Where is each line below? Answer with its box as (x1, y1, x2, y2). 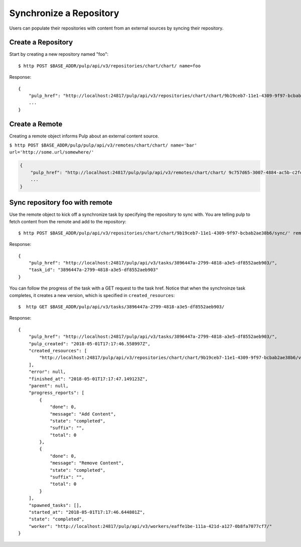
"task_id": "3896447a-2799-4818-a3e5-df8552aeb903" (28, 267, 159, 273)
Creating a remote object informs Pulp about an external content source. (9, 133, 159, 139)
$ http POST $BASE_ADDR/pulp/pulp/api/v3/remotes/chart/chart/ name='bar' (9, 143, 198, 148)
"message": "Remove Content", (50, 460, 124, 466)
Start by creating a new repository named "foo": (9, 51, 109, 57)
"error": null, (28, 369, 66, 375)
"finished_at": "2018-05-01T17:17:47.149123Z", (28, 376, 148, 381)
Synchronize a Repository (9, 8, 119, 19)
